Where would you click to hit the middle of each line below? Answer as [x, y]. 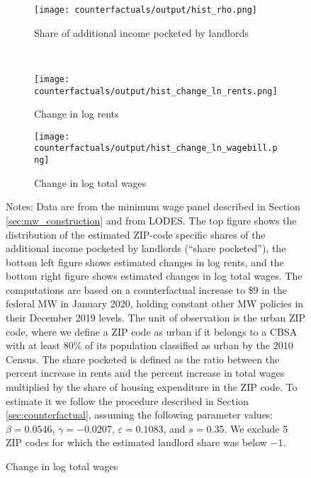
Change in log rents [77, 114]
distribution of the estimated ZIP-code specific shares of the [136, 234]
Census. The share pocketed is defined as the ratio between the [143, 359]
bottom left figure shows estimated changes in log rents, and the [145, 262]
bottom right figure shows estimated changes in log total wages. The [154, 276]
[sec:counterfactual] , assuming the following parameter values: [140, 415]
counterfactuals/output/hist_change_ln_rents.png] [156, 91]
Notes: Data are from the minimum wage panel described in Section [153, 206]
